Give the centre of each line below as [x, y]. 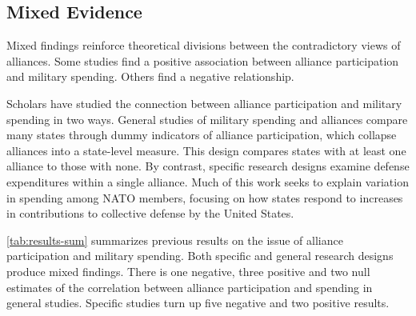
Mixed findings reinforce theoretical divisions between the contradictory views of [204, 45]
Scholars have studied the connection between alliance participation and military [204, 103]
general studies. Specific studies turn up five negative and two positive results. [198, 303]
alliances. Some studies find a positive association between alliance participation [203, 60]
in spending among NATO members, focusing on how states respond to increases [205, 197]
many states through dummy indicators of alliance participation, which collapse [202, 135]
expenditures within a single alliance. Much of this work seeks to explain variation [208, 181]
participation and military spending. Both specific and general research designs [200, 256]
